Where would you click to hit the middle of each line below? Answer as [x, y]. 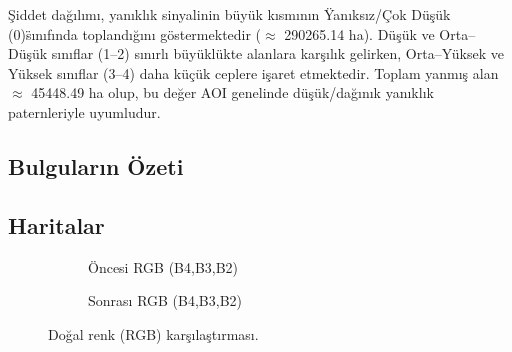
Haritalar [56, 224]
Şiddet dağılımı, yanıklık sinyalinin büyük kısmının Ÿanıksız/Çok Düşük [229, 14]
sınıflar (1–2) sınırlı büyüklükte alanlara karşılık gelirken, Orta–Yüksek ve [277, 53]
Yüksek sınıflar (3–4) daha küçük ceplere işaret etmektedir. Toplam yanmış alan [253, 72]
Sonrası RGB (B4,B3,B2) [165, 300]
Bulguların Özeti [96, 165]
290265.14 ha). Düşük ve [359, 33]
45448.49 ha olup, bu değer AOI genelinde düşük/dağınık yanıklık [232, 92]
